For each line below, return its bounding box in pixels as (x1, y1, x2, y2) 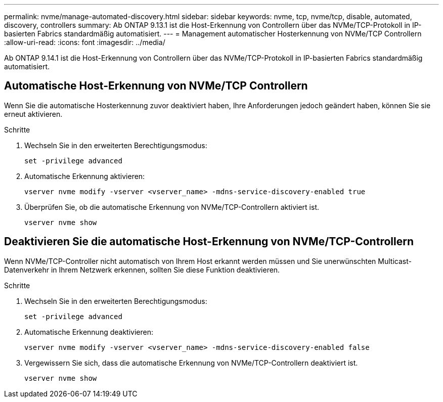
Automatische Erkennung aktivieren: (24, 171, 145, 181)
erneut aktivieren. (4, 109, 63, 118)
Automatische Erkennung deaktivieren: (24, 327, 154, 336)
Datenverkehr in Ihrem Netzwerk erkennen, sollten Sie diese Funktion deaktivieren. (4, 265, 280, 274)
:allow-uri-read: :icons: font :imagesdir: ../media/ (4, 38, 165, 47)
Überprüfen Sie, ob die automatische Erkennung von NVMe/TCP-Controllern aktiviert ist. (24, 202, 320, 211)
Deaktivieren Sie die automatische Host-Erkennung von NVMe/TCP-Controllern (4, 235, 414, 248)
